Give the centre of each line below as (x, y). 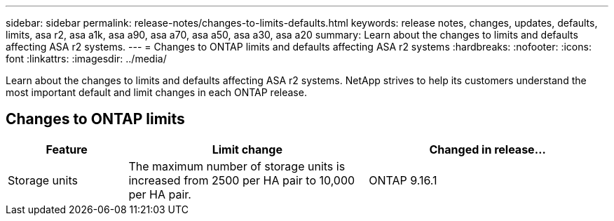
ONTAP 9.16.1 (403, 180)
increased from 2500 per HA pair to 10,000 (242, 180)
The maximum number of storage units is (237, 166)
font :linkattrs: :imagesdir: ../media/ (86, 59)
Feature (67, 149)
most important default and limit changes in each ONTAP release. (156, 92)
